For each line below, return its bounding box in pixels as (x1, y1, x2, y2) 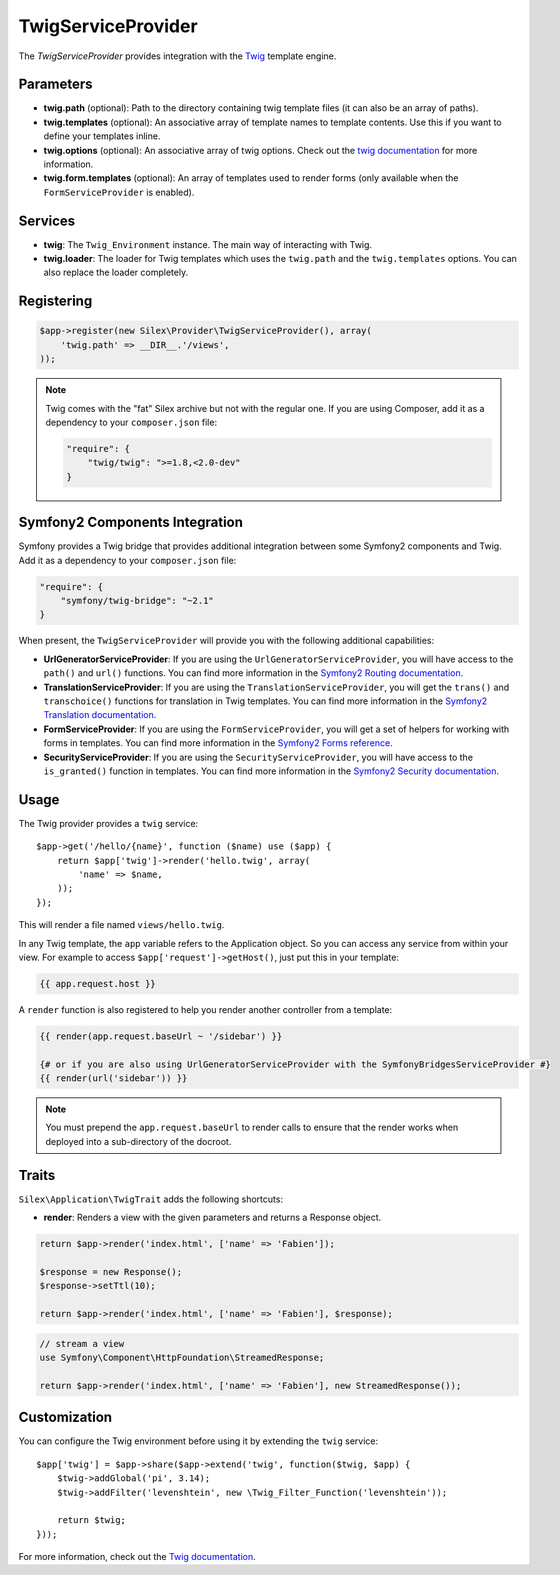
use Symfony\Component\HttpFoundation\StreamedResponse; (39, 1352, 325, 1364)
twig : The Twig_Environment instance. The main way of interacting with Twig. (43, 238, 373, 250)
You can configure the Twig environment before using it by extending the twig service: (18, 1435, 379, 1447)
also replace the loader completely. (43, 266, 189, 279)
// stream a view (39, 1338, 125, 1349)
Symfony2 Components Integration (18, 514, 244, 531)
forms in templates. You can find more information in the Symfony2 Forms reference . (43, 737, 394, 749)
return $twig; (56, 1515, 127, 1526)
